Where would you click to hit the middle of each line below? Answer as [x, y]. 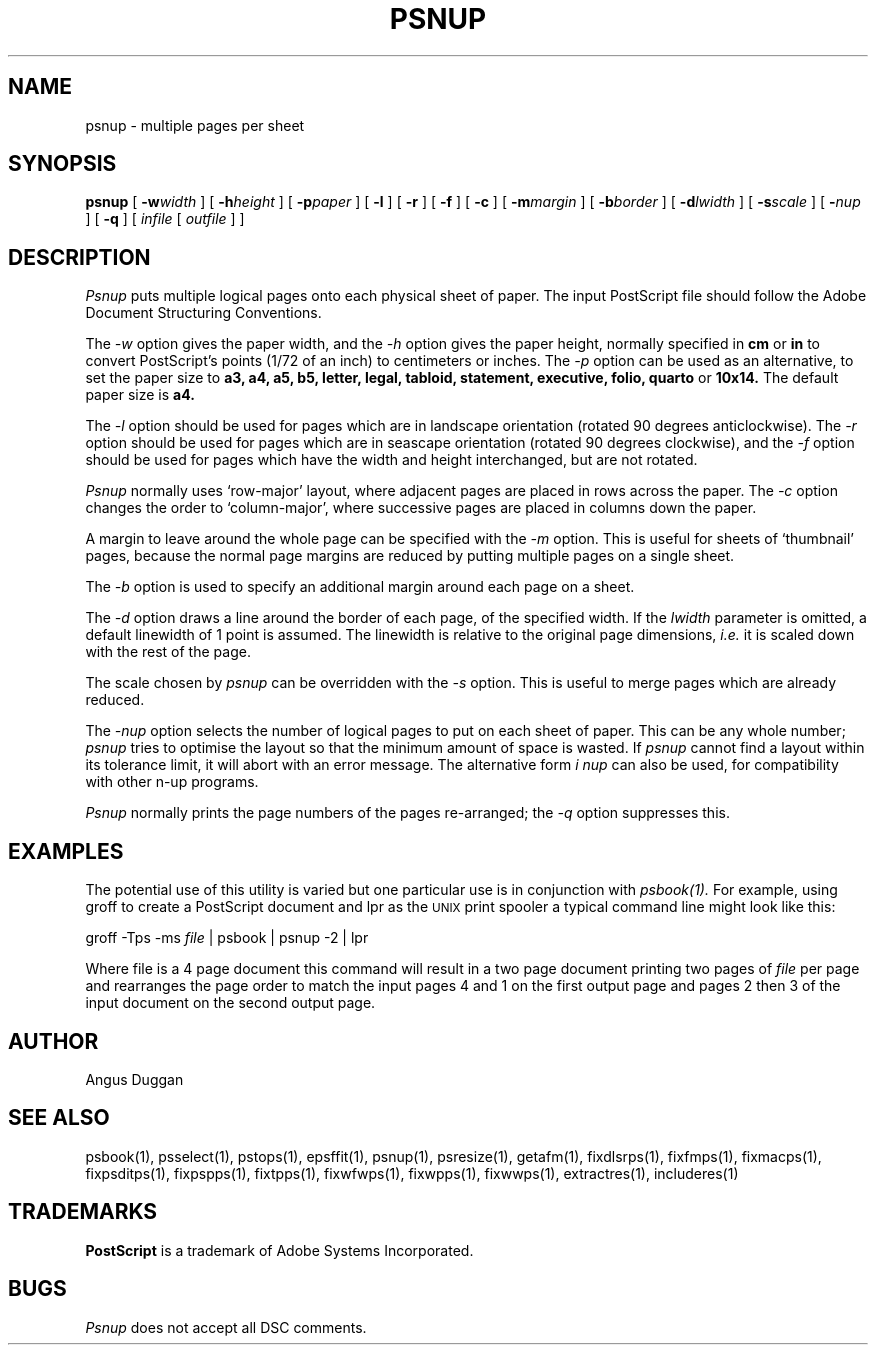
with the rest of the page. [168, 652]
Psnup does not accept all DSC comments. [226, 1327]
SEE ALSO [59, 1118]
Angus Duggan [134, 1079]
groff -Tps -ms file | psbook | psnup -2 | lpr [227, 938]
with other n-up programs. [172, 782]
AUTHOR [53, 1041]
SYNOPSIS [62, 164]
